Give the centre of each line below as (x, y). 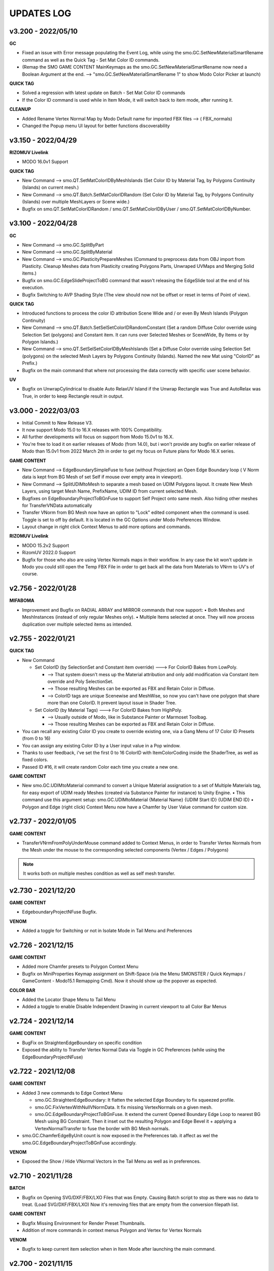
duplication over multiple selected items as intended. (77, 624)
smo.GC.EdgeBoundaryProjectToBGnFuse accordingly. (79, 1143)
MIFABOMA (22, 600)
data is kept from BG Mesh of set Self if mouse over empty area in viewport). (102, 477)
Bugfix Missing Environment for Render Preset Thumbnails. (84, 1223)
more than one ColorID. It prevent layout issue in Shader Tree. (112, 703)
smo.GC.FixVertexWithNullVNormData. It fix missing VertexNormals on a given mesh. (124, 1107)
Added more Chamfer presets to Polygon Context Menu (80, 966)
